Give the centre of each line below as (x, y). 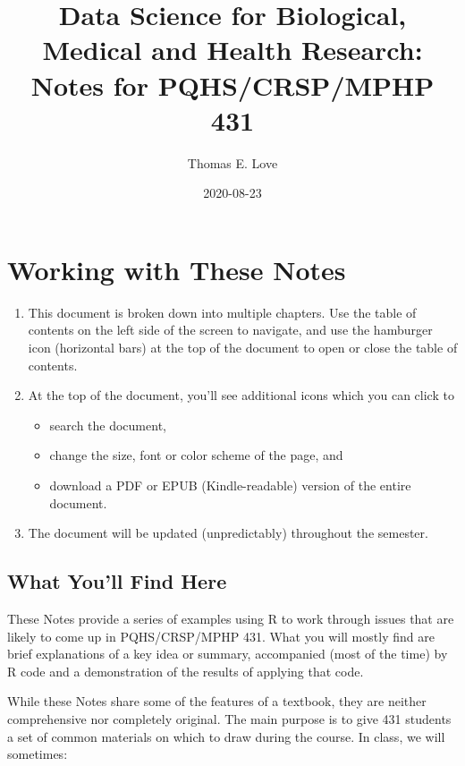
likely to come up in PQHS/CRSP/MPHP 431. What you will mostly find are (221, 636)
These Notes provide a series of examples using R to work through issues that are (231, 618)
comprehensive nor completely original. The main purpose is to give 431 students (229, 718)
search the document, (108, 425)
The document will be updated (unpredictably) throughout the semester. (228, 533)
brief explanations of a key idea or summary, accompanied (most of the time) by (228, 654)
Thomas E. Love (232, 162)
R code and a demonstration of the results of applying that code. (186, 671)
